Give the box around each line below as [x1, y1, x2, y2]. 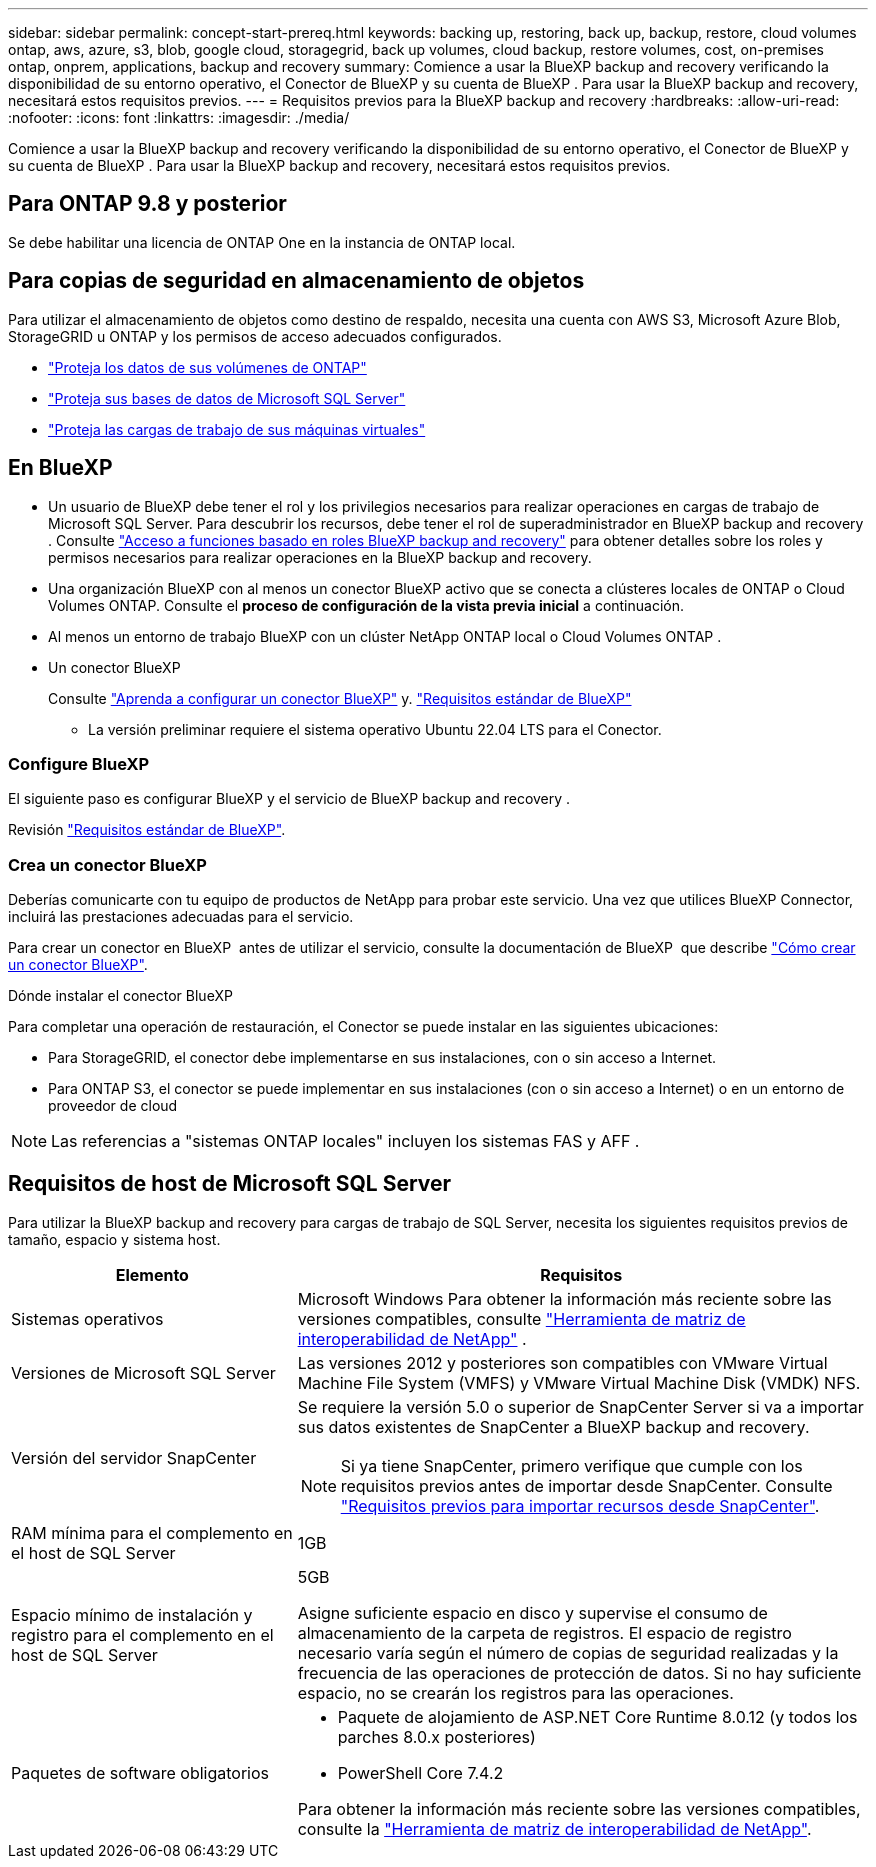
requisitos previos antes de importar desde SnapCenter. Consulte [340, 1475, 833, 1496]
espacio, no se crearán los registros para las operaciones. [297, 1682, 734, 1703]
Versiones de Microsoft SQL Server [11, 1362, 276, 1383]
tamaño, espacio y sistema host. [8, 1230, 221, 1248]
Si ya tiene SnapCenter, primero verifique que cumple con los [340, 1455, 803, 1476]
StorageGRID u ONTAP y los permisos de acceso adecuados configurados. [8, 327, 502, 345]
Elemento [115, 1264, 189, 1285]
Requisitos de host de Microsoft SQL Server [8, 1171, 452, 1197]
